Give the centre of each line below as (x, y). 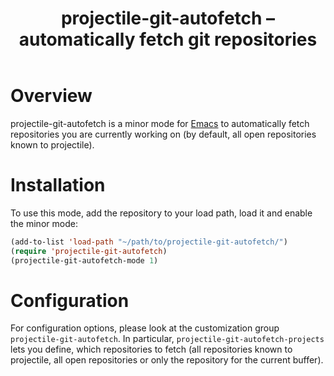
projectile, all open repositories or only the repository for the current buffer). (167, 360)
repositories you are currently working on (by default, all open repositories (163, 134)
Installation (58, 185)
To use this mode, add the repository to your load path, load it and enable (161, 213)
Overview (51, 96)
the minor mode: (44, 223)
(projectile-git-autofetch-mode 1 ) (84, 260)
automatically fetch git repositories (168, 39)
